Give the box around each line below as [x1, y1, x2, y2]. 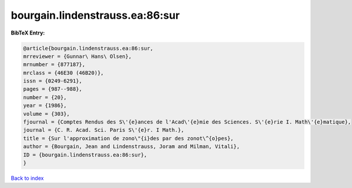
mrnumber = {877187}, [23, 61, 86, 68]
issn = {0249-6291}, [23, 78, 82, 84]
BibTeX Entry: [11, 29, 45, 36]
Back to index [11, 175, 44, 182]
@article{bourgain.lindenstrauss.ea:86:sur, [23, 45, 154, 52]
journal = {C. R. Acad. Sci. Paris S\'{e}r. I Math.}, [23, 127, 184, 134]
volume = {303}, [23, 110, 70, 117]
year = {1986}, [23, 102, 67, 109]
